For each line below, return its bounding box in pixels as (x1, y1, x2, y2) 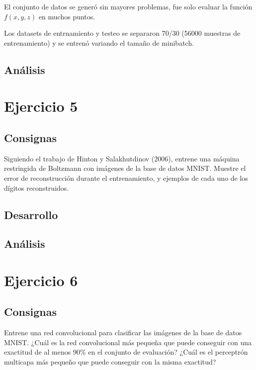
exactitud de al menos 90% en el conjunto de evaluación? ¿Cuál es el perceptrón (4, 347, 248, 357)
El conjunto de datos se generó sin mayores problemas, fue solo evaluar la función (4, 1, 253, 11)
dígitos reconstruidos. (4, 182, 69, 193)
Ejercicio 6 (4, 270, 78, 290)
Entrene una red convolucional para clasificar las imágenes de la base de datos (4, 327, 242, 338)
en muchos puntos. (38, 11, 95, 21)
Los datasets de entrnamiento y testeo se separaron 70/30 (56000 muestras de (4, 28, 241, 38)
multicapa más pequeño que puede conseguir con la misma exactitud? (4, 357, 216, 367)
